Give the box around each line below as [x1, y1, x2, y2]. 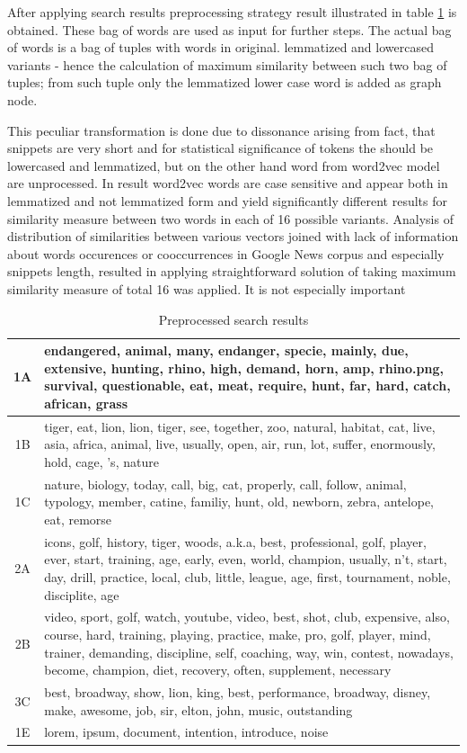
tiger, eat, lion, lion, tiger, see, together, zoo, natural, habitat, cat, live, [44, 417, 436, 435]
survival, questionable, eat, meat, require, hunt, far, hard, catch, [44, 376, 451, 395]
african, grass [44, 393, 128, 412]
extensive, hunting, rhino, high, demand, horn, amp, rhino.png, [44, 358, 444, 377]
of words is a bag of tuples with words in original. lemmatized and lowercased [7, 38, 434, 57]
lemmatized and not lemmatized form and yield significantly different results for [7, 191, 447, 210]
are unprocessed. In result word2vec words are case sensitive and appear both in [7, 174, 448, 193]
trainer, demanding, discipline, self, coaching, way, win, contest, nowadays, [44, 642, 454, 661]
